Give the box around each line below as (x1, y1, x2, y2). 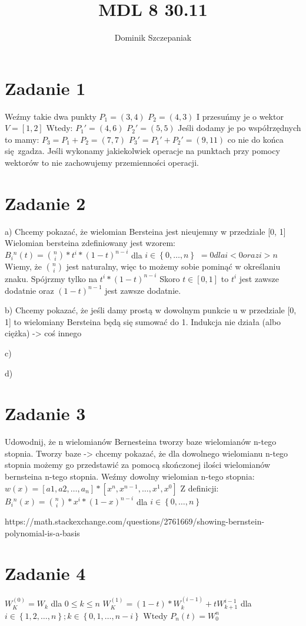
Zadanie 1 (5, 76, 86, 100)
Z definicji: (180, 481, 219, 494)
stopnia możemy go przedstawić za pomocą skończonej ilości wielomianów (5, 458, 270, 471)
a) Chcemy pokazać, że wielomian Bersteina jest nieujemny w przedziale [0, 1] (5, 225, 286, 237)
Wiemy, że (5, 260, 42, 273)
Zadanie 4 (5, 561, 86, 585)
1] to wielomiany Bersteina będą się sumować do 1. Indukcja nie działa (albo (5, 315, 281, 327)
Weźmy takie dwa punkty (5, 110, 97, 122)
